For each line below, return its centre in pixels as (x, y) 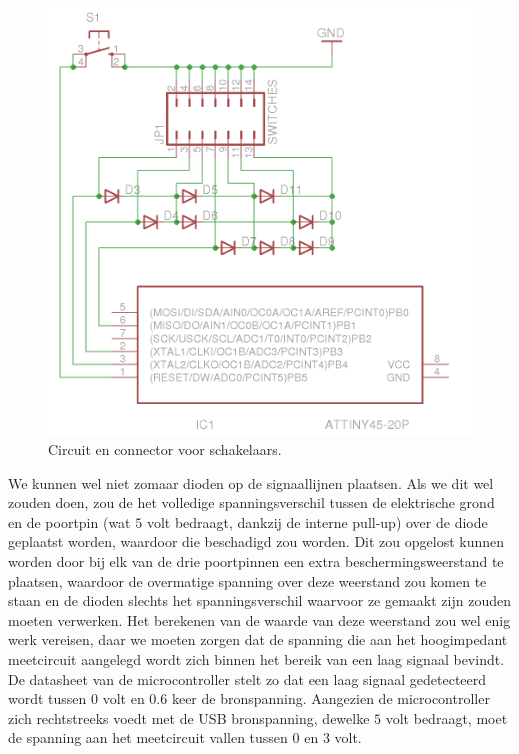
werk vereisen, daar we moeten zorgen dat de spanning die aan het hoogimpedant (258, 639)
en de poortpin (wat (69, 521)
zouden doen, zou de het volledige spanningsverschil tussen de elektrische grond (251, 502)
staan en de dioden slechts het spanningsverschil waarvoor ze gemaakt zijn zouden (259, 600)
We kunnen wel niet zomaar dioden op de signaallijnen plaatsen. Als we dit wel (251, 482)
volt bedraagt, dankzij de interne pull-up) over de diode (317, 521)
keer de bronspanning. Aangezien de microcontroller (330, 698)
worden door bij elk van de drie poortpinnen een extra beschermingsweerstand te (256, 561)
